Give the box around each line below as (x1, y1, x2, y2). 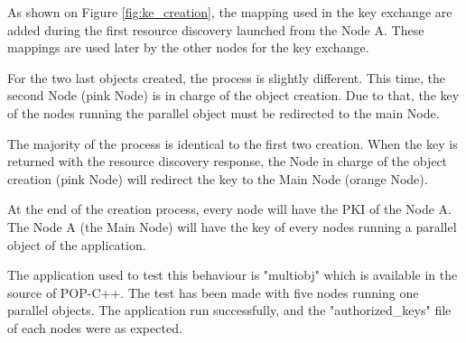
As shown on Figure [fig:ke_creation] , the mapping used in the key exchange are (7, 3, 452, 21)
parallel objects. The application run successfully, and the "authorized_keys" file (7, 301, 452, 320)
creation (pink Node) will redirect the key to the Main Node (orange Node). (7, 169, 428, 188)
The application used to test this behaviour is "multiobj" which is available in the (7, 265, 458, 284)
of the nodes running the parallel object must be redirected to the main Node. (7, 103, 440, 122)
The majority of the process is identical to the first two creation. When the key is (7, 134, 458, 153)
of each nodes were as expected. (7, 318, 182, 337)
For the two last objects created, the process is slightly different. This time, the (7, 68, 446, 87)
